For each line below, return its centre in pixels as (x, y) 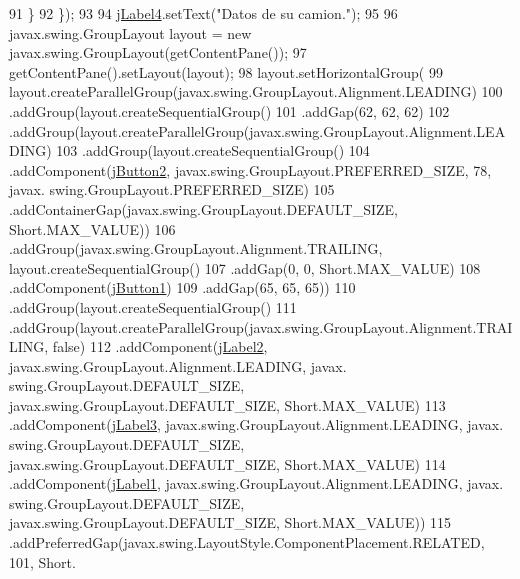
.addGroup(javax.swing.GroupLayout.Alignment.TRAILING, (196, 248)
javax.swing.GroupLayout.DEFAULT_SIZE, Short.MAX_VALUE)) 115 (230, 522)
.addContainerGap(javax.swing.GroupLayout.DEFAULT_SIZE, (203, 208)
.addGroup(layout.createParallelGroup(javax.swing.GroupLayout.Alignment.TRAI (261, 326)
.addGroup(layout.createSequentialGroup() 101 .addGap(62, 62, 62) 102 (229, 110)
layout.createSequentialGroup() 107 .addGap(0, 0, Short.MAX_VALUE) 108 (245, 267)
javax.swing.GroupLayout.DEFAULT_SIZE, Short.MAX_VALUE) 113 (227, 404)
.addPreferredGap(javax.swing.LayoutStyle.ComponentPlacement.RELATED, (247, 542)
